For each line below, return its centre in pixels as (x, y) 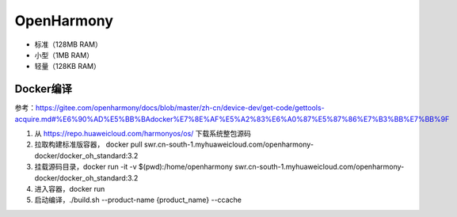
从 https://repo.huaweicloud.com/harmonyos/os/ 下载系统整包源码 (143, 134)
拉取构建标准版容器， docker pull (88, 145)
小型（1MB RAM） (64, 55)
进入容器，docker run (70, 188)
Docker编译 (44, 89)
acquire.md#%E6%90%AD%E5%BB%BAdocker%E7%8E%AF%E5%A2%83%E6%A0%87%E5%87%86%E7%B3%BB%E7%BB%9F (232, 119)
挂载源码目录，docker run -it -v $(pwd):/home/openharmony (134, 167)
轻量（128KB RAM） (67, 67)
